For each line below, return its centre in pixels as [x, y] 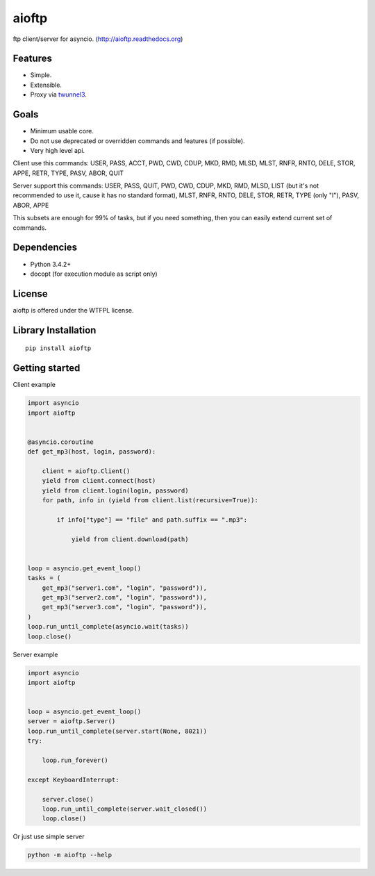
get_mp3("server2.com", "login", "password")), [125, 597]
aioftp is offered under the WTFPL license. [73, 310]
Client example [34, 385]
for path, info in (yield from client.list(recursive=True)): [150, 501]
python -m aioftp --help [70, 855]
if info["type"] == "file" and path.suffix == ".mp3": [152, 520]
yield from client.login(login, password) [115, 490]
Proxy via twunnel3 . [58, 94]
